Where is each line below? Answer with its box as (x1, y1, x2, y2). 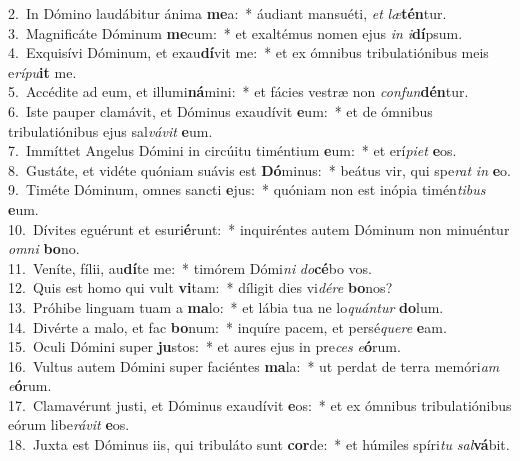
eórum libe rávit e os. (8, 414, 130, 435)
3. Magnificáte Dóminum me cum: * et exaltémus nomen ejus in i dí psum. (8, 22, 463, 43)
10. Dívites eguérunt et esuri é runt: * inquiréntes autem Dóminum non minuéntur (8, 218, 510, 239)
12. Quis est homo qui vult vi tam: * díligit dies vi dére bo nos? (8, 277, 393, 298)
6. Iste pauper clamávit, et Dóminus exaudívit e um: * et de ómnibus (8, 100, 433, 121)
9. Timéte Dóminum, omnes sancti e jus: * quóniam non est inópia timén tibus (8, 179, 486, 200)
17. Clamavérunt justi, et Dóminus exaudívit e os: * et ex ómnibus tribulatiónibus (8, 394, 512, 415)
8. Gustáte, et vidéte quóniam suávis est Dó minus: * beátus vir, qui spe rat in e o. (8, 159, 511, 180)
